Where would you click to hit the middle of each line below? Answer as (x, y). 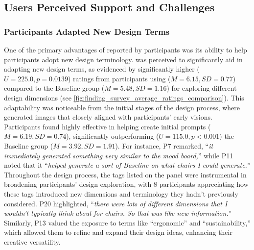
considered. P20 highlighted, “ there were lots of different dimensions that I (116, 203)
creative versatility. (32, 241)
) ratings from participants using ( (119, 78)
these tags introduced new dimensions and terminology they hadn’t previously (121, 193)
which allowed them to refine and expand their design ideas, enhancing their (118, 232)
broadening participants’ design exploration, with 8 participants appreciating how (126, 184)
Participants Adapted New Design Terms (87, 31)
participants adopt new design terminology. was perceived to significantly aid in (123, 59)
